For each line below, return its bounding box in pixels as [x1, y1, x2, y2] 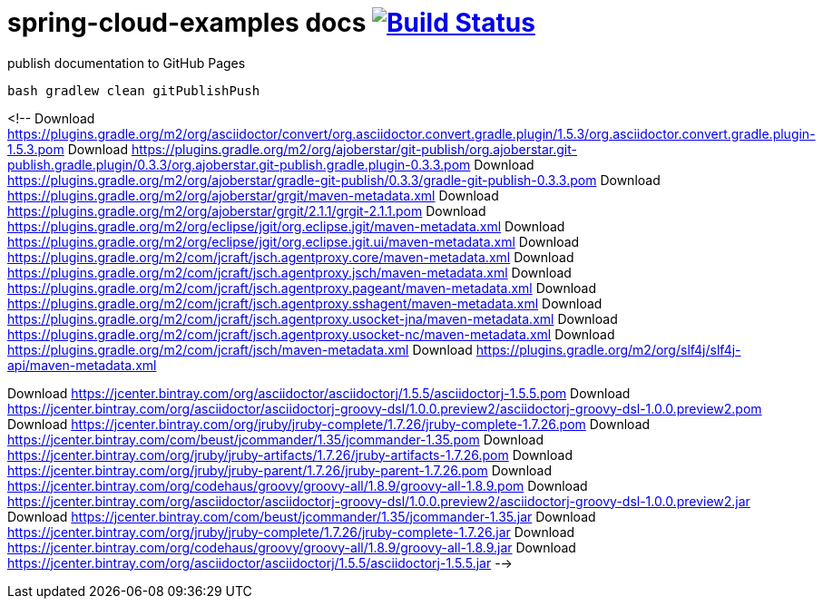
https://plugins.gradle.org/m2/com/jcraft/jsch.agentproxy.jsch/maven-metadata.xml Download [7, 264, 572, 280]
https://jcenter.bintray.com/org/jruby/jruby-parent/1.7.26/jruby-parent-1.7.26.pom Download [7, 462, 552, 478]
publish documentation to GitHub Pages [7, 54, 246, 71]
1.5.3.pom [7, 141, 64, 157]
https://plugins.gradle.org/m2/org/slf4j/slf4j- [475, 341, 741, 357]
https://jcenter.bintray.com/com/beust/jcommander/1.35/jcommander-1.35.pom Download [7, 431, 544, 447]
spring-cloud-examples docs [7, 7, 367, 38]
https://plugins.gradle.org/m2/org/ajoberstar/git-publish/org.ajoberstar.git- [131, 141, 578, 157]
